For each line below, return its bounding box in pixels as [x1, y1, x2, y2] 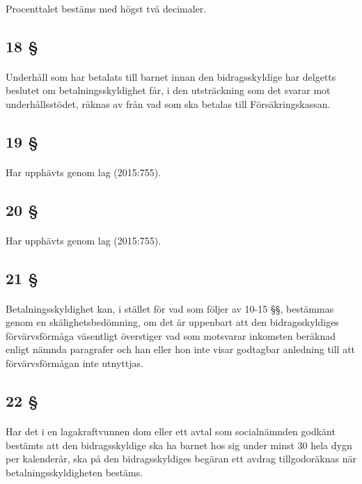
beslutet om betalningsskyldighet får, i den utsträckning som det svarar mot [6, 83, 331, 97]
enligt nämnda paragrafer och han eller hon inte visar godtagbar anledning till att [6, 342, 356, 357]
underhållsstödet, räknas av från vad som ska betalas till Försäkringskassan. [6, 96, 331, 111]
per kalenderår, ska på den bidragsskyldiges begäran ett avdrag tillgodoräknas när [6, 451, 356, 466]
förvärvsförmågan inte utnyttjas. [6, 356, 143, 370]
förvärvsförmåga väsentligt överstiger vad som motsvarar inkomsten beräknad [6, 328, 336, 343]
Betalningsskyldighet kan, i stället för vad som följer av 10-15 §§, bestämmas [6, 301, 334, 315]
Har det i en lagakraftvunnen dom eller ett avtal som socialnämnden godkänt [6, 424, 336, 438]
